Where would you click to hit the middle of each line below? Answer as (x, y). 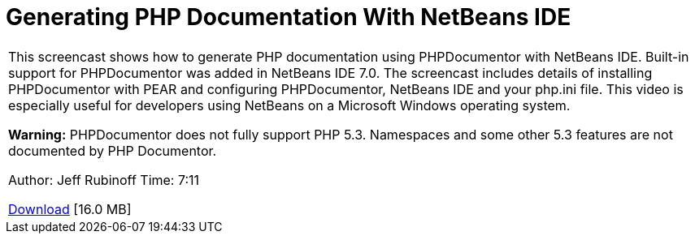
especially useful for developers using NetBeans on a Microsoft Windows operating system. (289, 105)
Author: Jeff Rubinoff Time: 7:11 (104, 180)
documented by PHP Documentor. (113, 150)
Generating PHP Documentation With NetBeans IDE (289, 17)
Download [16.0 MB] (70, 209)
